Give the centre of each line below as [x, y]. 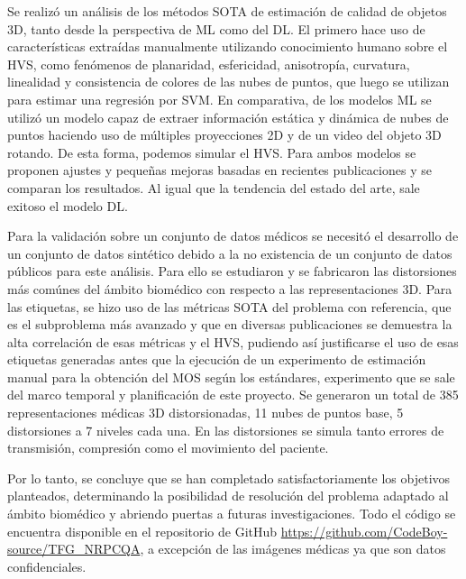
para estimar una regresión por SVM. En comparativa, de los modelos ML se [219, 99]
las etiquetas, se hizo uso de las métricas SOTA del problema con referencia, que [229, 306]
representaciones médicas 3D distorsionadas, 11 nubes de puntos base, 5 [206, 413]
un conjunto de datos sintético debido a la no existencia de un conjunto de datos [230, 253]
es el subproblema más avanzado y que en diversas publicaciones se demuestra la [230, 324]
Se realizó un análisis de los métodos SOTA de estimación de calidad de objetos [227, 11]
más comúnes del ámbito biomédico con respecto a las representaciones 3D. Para [230, 288]
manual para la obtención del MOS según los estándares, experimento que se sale [231, 377]
